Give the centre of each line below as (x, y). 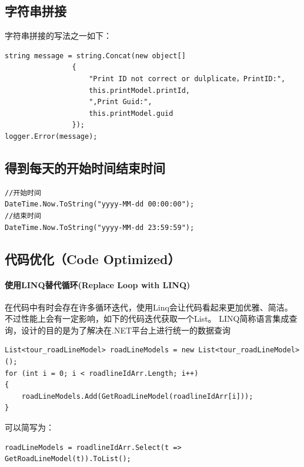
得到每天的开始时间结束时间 (85, 167)
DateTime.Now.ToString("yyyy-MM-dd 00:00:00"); (100, 204)
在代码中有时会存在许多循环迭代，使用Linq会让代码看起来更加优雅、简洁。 (149, 307)
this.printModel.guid (131, 113)
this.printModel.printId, (139, 90)
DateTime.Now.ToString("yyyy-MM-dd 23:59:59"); (100, 227)
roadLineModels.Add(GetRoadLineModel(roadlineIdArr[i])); (137, 396)
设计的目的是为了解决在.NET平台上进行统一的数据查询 (126, 330)
